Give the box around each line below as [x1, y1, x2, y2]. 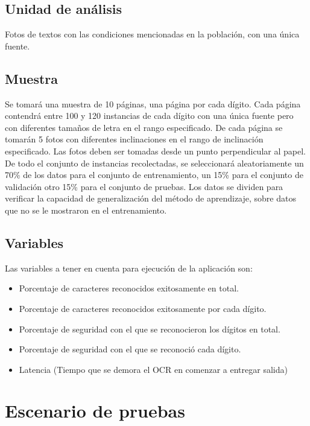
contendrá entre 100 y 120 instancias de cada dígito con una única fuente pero [5, 109, 294, 122]
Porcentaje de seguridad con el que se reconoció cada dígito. [19, 343, 241, 355]
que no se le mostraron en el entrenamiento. [5, 203, 167, 216]
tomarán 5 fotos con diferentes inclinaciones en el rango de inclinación [5, 133, 264, 145]
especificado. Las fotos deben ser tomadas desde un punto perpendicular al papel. [5, 144, 306, 157]
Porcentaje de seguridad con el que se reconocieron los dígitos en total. [19, 322, 280, 335]
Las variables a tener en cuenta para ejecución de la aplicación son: [5, 261, 253, 274]
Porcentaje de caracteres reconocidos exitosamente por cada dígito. [19, 302, 267, 314]
